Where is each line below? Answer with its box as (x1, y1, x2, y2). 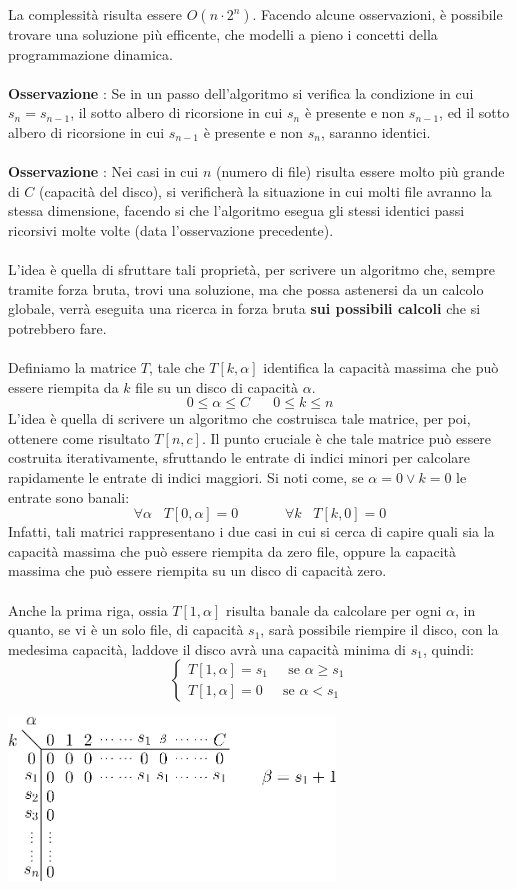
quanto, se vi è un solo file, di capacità (8, 619, 244, 640)
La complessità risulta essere (8, 4, 183, 24)
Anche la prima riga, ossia (8, 599, 168, 620)
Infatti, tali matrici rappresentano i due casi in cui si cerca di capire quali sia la (8, 521, 495, 542)
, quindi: (422, 638, 474, 659)
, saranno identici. (320, 121, 431, 142)
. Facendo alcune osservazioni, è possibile (252, 4, 503, 24)
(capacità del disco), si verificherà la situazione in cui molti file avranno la (39, 180, 492, 201)
